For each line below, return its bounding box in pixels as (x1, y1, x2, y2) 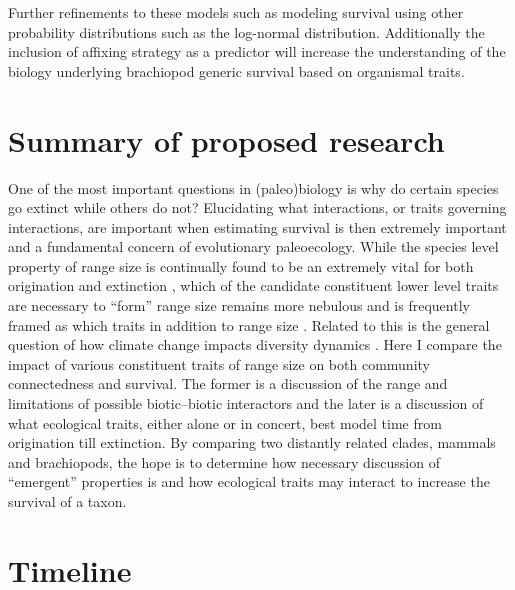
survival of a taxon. (8, 491, 127, 511)
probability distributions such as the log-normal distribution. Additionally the (8, 21, 485, 42)
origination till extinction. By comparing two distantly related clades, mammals (8, 432, 496, 453)
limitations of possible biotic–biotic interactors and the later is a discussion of (8, 393, 484, 414)
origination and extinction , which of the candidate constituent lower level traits (8, 275, 499, 296)
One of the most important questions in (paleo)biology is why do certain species (8, 177, 499, 198)
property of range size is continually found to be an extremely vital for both (8, 255, 474, 276)
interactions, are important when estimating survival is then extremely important (8, 216, 507, 237)
